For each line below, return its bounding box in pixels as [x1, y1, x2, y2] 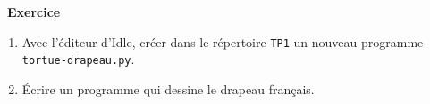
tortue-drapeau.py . [21, 50, 135, 68]
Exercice [7, 3, 61, 20]
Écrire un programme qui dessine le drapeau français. [21, 79, 315, 98]
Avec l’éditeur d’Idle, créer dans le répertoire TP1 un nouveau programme [21, 32, 424, 51]
